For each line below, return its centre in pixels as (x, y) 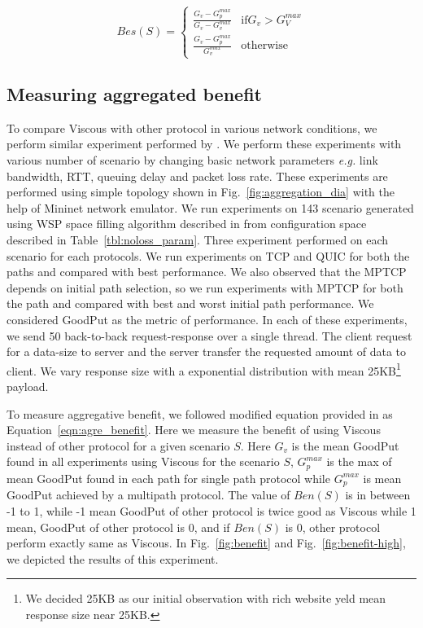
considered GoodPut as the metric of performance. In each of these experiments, (207, 319)
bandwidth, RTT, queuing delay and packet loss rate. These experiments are (197, 176)
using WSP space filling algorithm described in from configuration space (187, 224)
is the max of (359, 461)
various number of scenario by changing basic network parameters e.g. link (192, 160)
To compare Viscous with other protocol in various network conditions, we (192, 127)
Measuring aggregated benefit (134, 94)
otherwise (264, 46)
